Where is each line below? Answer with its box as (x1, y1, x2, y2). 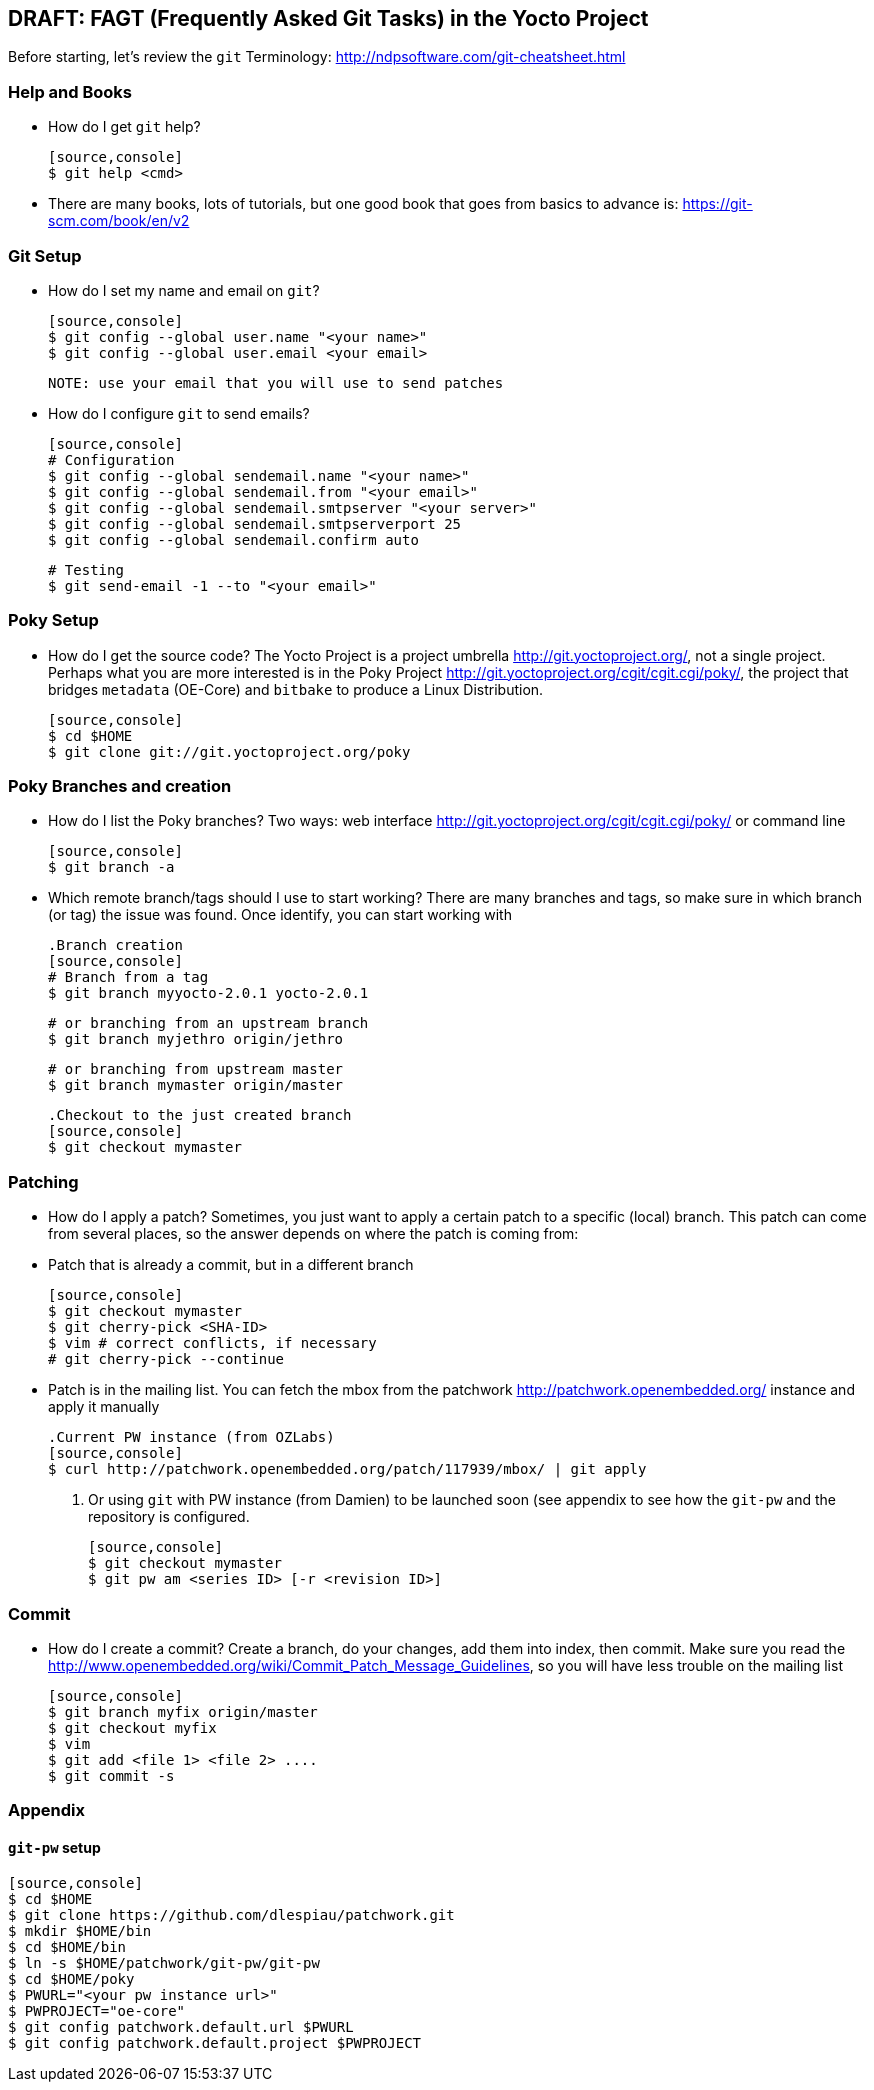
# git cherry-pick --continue (48, 1351, 285, 1368)
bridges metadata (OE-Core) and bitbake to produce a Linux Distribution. (48, 680, 544, 698)
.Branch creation (48, 937, 183, 954)
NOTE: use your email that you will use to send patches (48, 374, 504, 391)
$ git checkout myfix (48, 1719, 217, 1736)
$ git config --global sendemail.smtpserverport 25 (48, 515, 462, 532)
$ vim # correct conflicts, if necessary (48, 1335, 377, 1352)
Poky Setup (8, 610, 99, 631)
